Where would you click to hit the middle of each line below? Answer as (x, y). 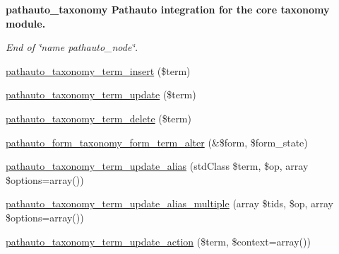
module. (26, 23)
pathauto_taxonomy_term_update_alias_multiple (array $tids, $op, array (169, 203)
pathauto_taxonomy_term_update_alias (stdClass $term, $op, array (157, 166)
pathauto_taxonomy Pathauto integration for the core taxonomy (168, 9)
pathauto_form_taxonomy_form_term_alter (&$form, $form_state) (157, 142)
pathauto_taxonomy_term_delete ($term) (99, 118)
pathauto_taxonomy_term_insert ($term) (98, 70)
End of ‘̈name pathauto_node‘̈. (72, 47)
